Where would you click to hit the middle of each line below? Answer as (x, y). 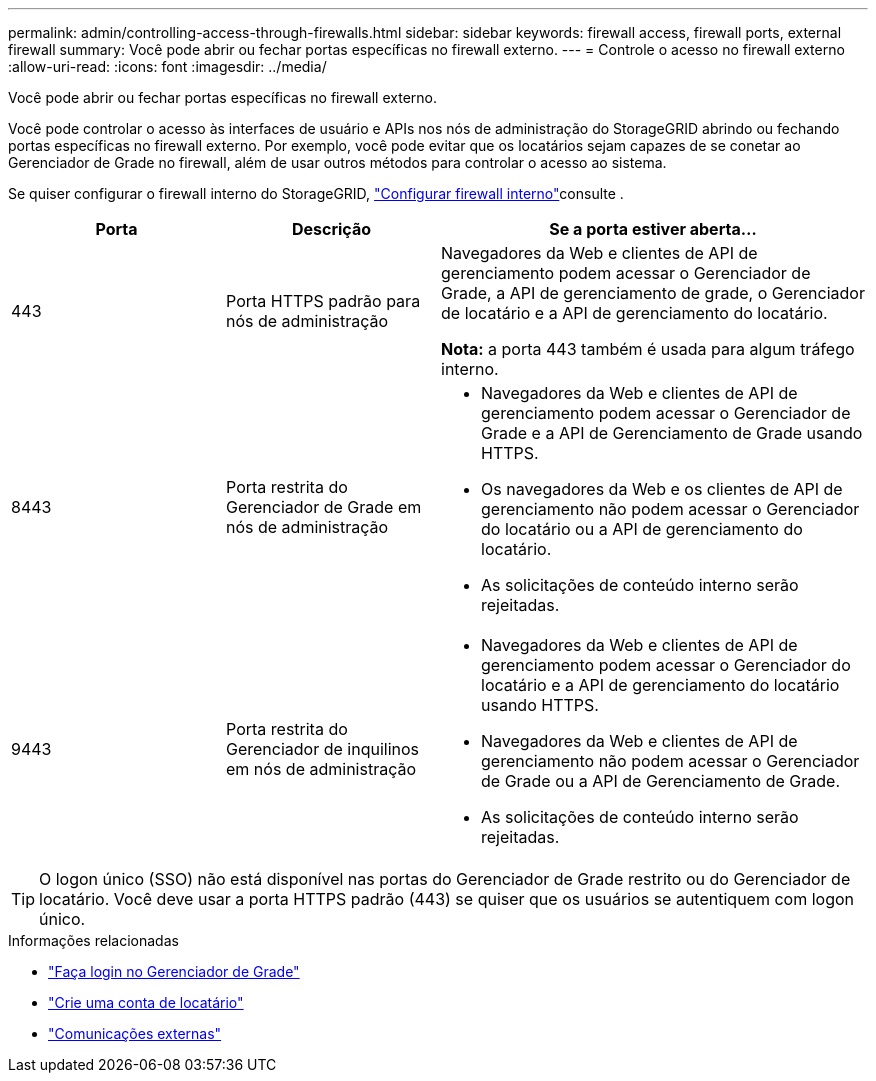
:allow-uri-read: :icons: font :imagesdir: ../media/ (167, 66)
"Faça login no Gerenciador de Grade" (174, 971)
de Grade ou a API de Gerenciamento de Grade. (660, 781)
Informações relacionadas (93, 940)
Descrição (331, 229)
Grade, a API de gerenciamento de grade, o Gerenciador (653, 293)
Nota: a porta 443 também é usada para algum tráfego (648, 349)
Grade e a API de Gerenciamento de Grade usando (672, 433)
